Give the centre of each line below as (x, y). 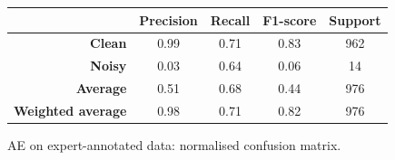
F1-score (290, 19)
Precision (168, 19)
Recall (230, 19)
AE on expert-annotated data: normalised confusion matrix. (174, 144)
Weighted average (70, 110)
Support (355, 19)
